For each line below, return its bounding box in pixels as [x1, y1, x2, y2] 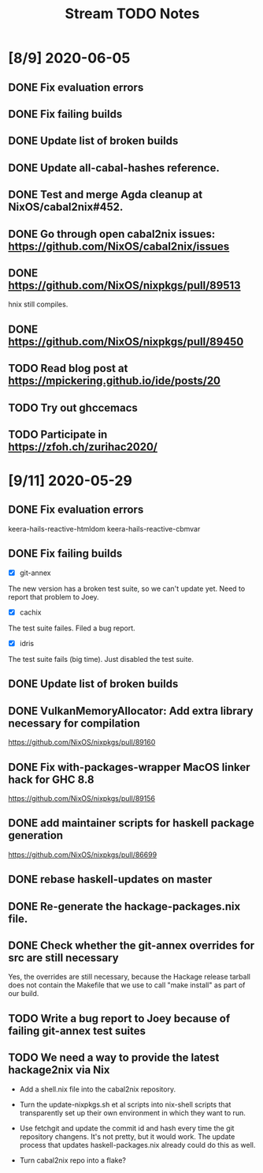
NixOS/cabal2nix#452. [8, 201, 124, 214]
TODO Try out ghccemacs [8, 400, 138, 415]
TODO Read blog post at [8, 362, 128, 375]
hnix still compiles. [8, 299, 69, 309]
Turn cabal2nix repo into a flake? [19, 1155, 126, 1165]
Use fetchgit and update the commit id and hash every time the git [19, 1123, 235, 1133]
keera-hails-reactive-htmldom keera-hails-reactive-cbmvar [8, 524, 201, 533]
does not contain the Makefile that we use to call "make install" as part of [8, 980, 246, 990]
